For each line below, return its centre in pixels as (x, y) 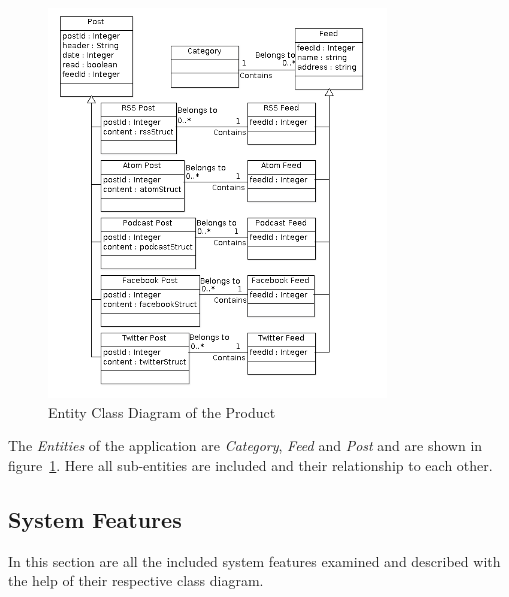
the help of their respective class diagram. (136, 580)
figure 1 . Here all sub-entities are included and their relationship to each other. (250, 464)
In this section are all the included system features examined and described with (254, 560)
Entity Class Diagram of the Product (162, 411)
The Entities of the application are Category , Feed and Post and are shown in (245, 445)
